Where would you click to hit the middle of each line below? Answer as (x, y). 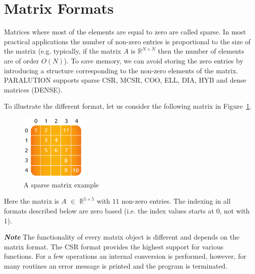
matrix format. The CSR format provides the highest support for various (114, 246)
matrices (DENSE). (33, 89)
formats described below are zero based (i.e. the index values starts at (109, 210)
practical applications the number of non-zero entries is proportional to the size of (127, 41)
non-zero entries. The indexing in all (176, 201)
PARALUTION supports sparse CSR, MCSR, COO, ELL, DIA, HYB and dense (125, 80)
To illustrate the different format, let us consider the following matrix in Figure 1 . (128, 106)
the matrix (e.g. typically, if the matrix (63, 51)
